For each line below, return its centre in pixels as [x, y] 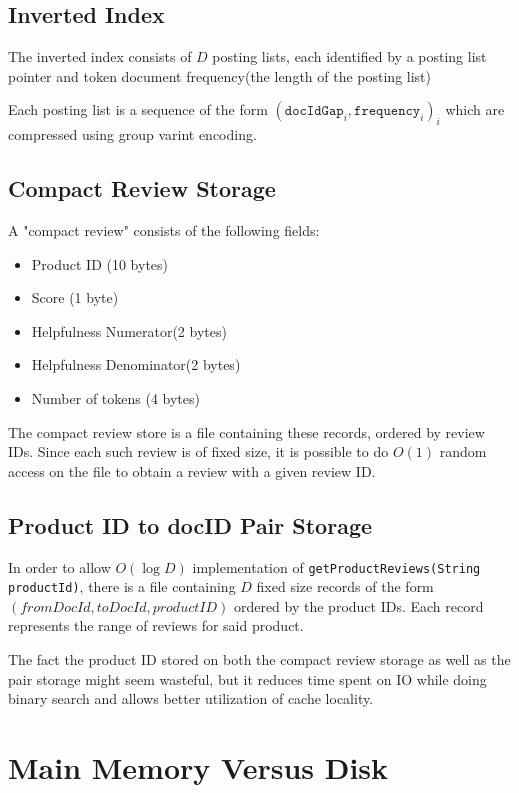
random [463, 451]
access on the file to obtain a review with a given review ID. [192, 470]
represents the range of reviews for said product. [156, 625]
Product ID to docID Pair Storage [190, 524]
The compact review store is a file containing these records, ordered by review [246, 431]
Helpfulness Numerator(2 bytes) [129, 330]
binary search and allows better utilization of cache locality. [191, 698]
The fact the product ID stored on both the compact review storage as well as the [259, 659]
